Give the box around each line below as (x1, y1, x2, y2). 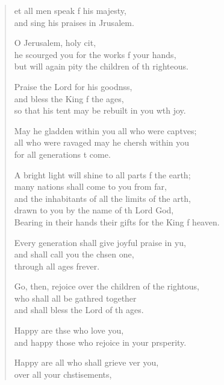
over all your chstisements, (14, 367, 112, 380)
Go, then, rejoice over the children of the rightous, (14, 280, 199, 293)
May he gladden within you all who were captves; (14, 124, 197, 137)
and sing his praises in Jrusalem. (14, 16, 134, 28)
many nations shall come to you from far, (14, 180, 167, 193)
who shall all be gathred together (14, 291, 137, 304)
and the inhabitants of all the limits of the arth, (14, 192, 191, 204)
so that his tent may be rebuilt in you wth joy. (14, 104, 186, 117)
